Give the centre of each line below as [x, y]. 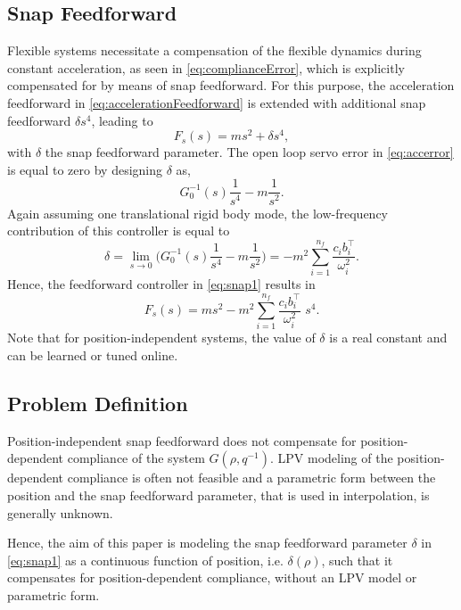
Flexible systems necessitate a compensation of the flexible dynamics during [214, 50]
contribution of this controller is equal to [119, 231]
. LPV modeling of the [332, 458]
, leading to [122, 120]
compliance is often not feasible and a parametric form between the [251, 478]
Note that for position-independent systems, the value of [161, 338]
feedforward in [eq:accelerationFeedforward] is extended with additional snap [217, 102]
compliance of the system [136, 458]
